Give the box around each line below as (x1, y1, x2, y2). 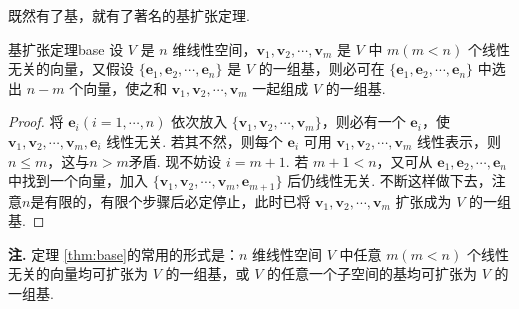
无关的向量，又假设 (8, 58, 134, 79)
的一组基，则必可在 (258, 58, 385, 79)
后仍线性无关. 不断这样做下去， (287, 170, 492, 191)
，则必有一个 (321, 111, 406, 132)
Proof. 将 (8, 111, 64, 132)
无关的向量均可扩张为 (8, 263, 148, 284)
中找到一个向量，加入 (8, 170, 148, 191)
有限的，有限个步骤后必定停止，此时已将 (44, 190, 311, 211)
